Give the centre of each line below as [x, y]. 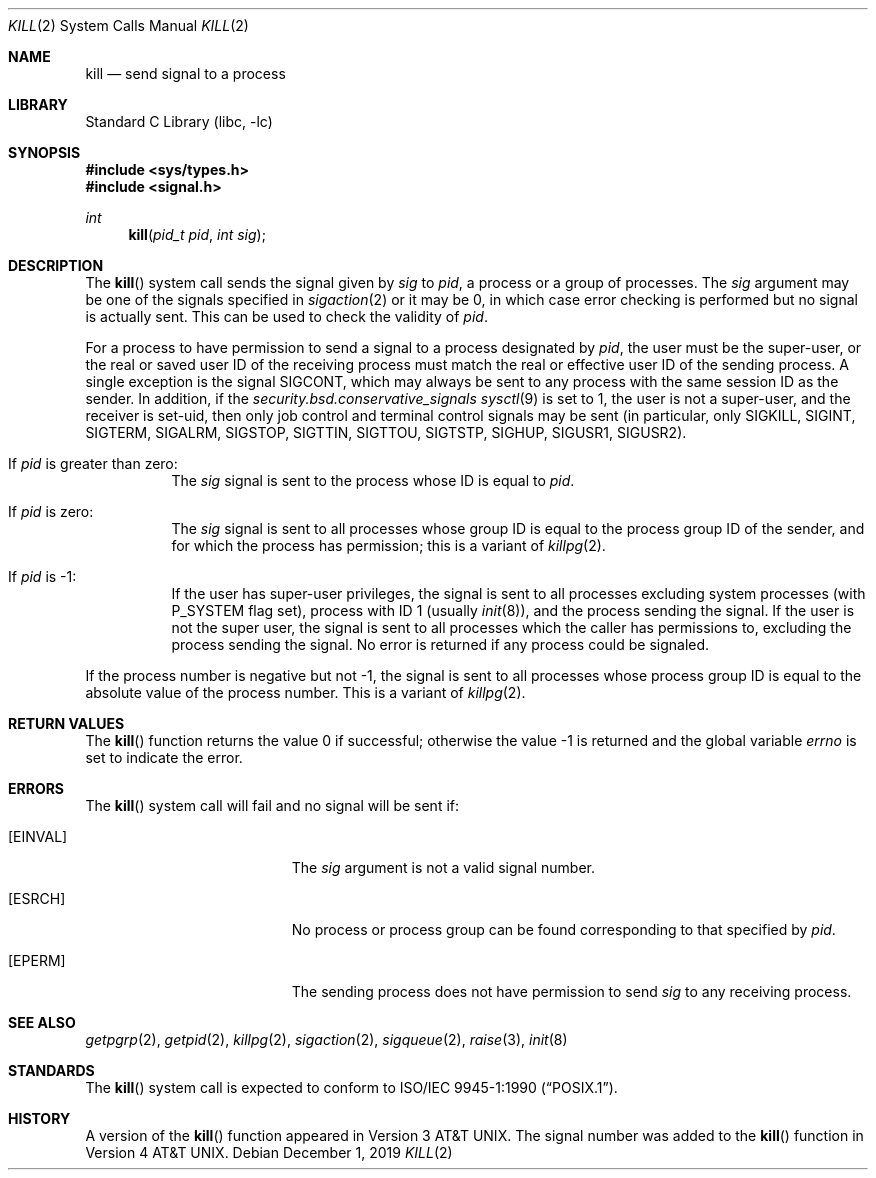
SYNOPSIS [44, 152]
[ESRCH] [37, 898]
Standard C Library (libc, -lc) [179, 121]
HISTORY [39, 1118]
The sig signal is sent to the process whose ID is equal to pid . [373, 480]
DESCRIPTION [56, 265]
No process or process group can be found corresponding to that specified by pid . [563, 929]
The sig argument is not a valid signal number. [443, 867]
